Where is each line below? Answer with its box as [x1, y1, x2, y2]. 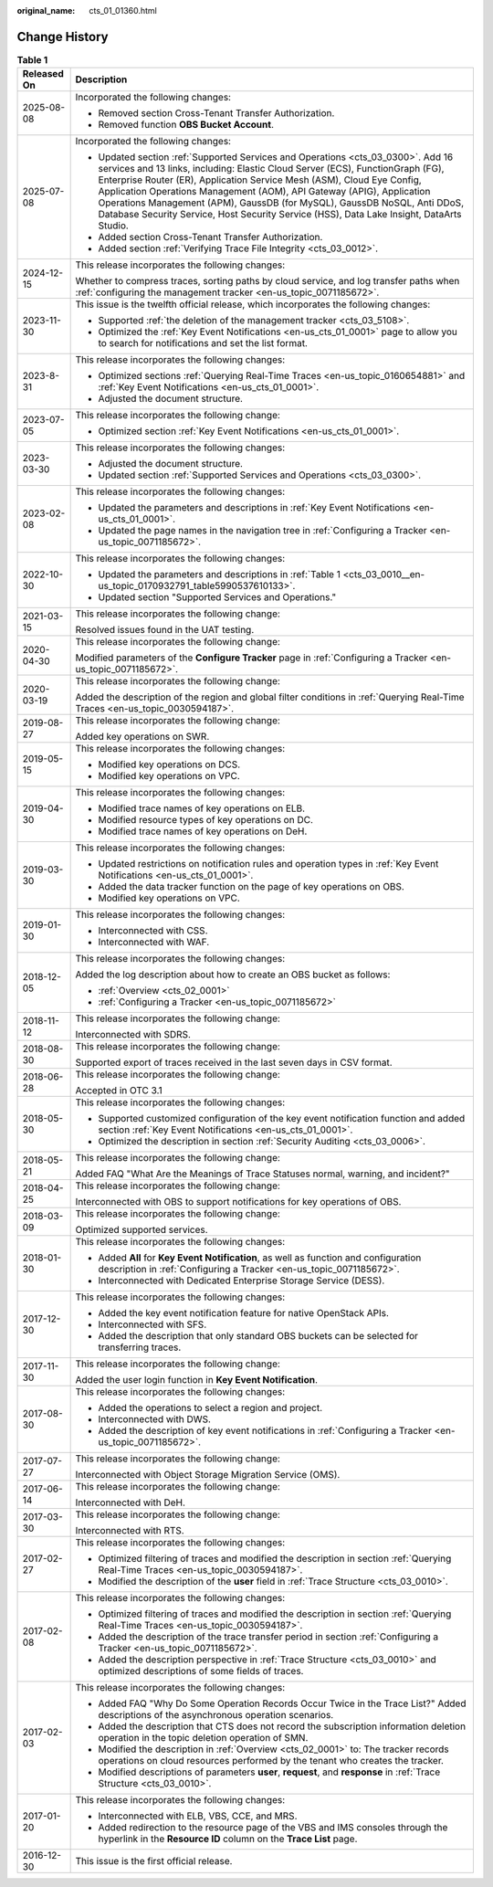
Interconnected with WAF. [98, 936, 210, 949]
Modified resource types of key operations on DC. [98, 814, 314, 827]
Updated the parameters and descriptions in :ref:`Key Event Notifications [98, 501, 411, 514]
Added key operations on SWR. [75, 731, 210, 743]
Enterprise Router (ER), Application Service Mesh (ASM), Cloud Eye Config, [98, 174, 422, 186]
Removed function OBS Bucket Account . [98, 119, 274, 132]
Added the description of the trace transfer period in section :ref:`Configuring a [98, 1630, 438, 1643]
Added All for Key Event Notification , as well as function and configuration [98, 1251, 422, 1264]
